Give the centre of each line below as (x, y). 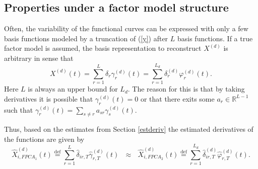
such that (19, 109)
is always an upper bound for (73, 89)
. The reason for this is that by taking (186, 89)
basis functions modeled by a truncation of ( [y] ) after (86, 38)
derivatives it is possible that (49, 98)
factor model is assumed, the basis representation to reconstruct (103, 48)
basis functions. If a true (215, 38)
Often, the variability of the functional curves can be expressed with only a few (126, 28)
